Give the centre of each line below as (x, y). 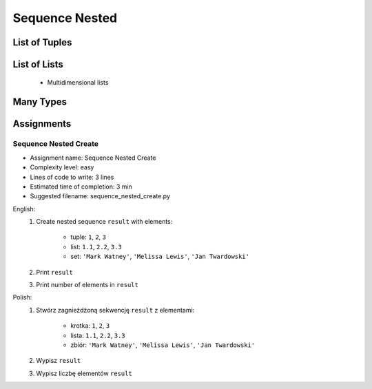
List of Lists (38, 64)
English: (24, 209)
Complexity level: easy (62, 167)
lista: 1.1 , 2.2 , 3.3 (98, 335)
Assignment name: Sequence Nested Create (93, 158)
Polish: (22, 297)
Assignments (42, 124)
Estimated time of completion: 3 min (81, 187)
